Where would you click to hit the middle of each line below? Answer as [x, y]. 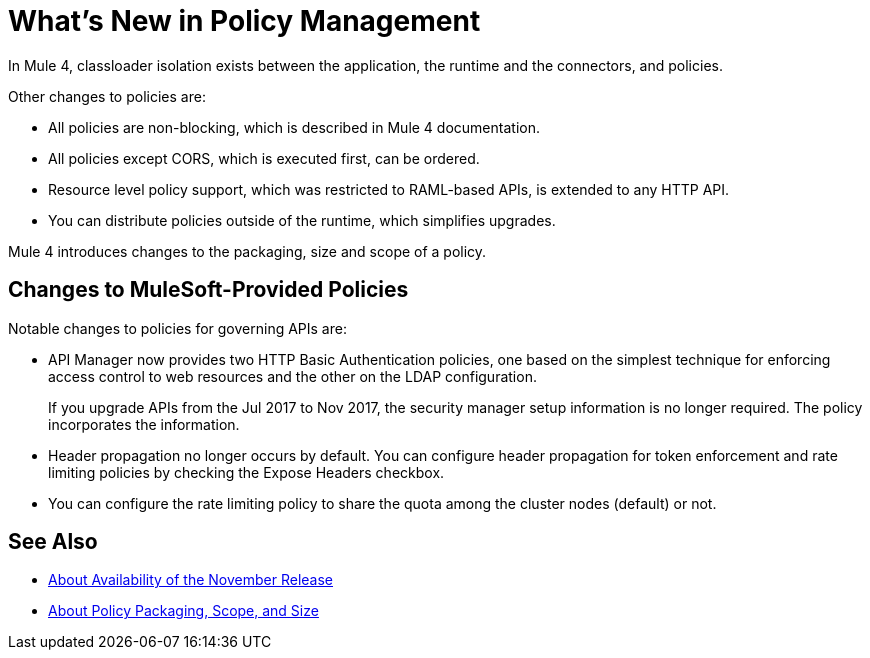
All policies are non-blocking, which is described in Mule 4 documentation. [294, 127]
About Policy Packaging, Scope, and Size [183, 611]
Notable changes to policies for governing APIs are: [177, 328]
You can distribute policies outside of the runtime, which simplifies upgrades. [302, 220]
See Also [53, 542]
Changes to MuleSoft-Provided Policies [208, 290]
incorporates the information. [144, 424]
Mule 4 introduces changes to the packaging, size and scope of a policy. [247, 251]
